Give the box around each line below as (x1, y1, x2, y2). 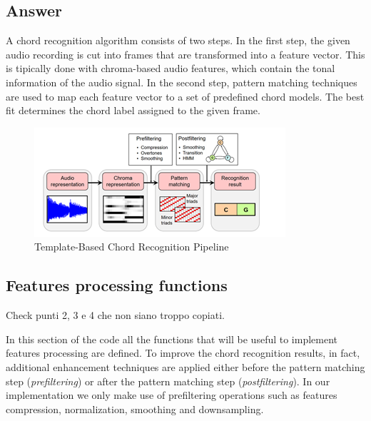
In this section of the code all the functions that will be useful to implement (6, 331, 338, 346)
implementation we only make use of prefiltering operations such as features (6, 387, 337, 402)
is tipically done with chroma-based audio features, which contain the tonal (6, 61, 335, 76)
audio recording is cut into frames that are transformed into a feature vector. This (6, 46, 365, 61)
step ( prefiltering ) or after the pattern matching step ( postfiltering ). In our (6, 373, 330, 388)
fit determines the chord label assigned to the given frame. (6, 103, 260, 118)
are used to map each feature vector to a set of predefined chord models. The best (6, 88, 365, 103)
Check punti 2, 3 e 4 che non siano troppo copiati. (6, 308, 225, 323)
